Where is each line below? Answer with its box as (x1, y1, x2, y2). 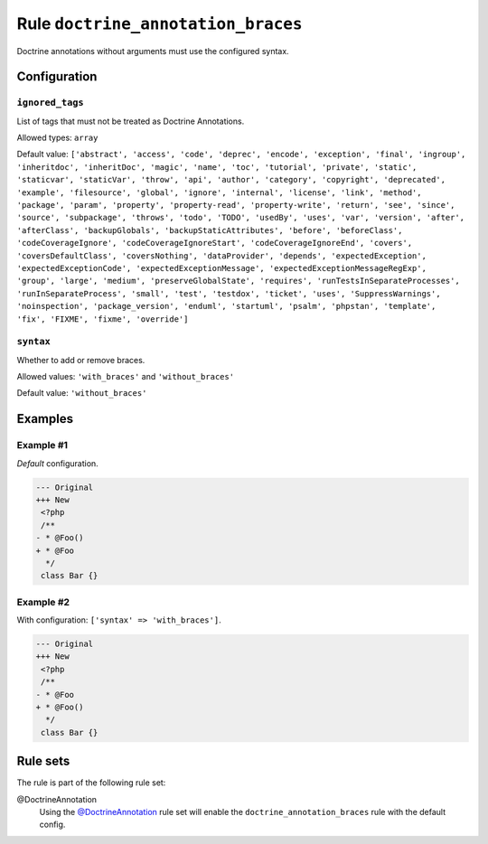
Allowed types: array (16, 132, 99, 144)
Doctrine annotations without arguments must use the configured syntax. (16, 45, 289, 56)
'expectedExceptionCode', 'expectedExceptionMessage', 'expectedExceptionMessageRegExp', (16, 263, 427, 273)
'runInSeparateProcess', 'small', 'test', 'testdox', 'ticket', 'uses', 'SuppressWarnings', (16, 288, 442, 298)
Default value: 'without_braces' (16, 388, 147, 399)
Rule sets (16, 754, 70, 769)
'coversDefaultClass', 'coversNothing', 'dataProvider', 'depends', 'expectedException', (16, 250, 427, 261)
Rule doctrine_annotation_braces (16, 14, 303, 33)
